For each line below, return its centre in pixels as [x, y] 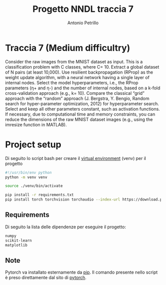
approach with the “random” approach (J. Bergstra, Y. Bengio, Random [77, 98]
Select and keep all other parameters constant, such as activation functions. [83, 109]
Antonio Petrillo [83, 23]
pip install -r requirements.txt [40, 195]
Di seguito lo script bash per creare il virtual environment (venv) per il [76, 158]
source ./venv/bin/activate [34, 186]
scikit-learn [19, 241]
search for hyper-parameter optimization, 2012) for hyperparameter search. [82, 103]
